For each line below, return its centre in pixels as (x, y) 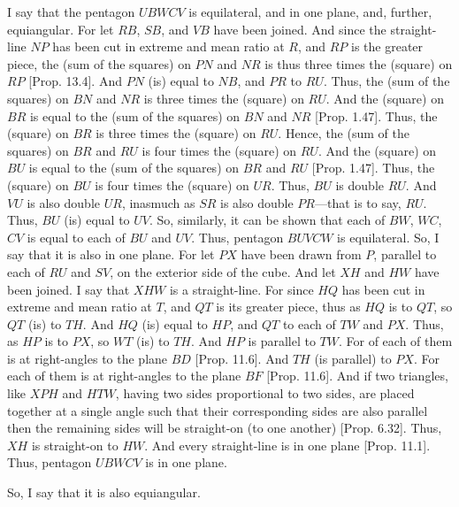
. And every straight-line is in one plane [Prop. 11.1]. (287, 445)
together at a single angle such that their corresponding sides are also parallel (218, 410)
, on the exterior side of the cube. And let (223, 271)
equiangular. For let (61, 29)
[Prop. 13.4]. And (75, 81)
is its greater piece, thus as (288, 307)
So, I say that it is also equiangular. (104, 492)
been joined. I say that (69, 289)
